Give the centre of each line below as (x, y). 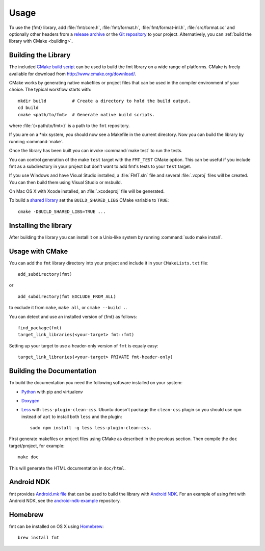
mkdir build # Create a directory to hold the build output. (105, 101)
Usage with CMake (39, 251)
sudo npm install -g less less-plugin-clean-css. (91, 428)
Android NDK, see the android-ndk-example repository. (65, 500)
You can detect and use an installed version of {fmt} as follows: (73, 316)
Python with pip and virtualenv (52, 392)
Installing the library (40, 225)
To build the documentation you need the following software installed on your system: (96, 383)
